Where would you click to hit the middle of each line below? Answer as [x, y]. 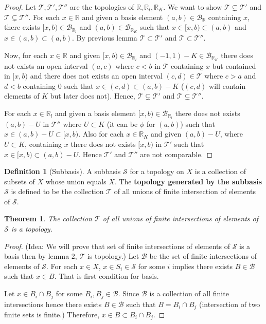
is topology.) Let [113, 256]
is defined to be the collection [57, 191]
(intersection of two [230, 304]
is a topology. [32, 229]
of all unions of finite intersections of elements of [180, 218]
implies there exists [202, 266]
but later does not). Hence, [93, 96]
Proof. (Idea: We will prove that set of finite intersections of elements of [117, 246]
